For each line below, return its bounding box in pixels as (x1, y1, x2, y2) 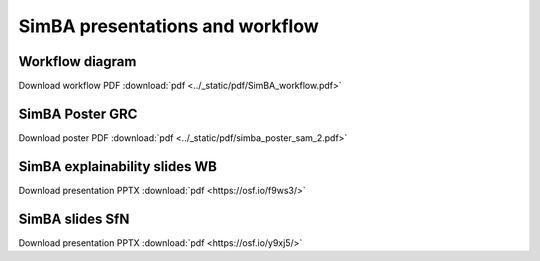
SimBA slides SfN (18, 210, 130, 227)
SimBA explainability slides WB (18, 158, 217, 175)
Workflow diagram (18, 53, 137, 70)
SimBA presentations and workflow (18, 15, 319, 37)
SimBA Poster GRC (18, 105, 138, 122)
